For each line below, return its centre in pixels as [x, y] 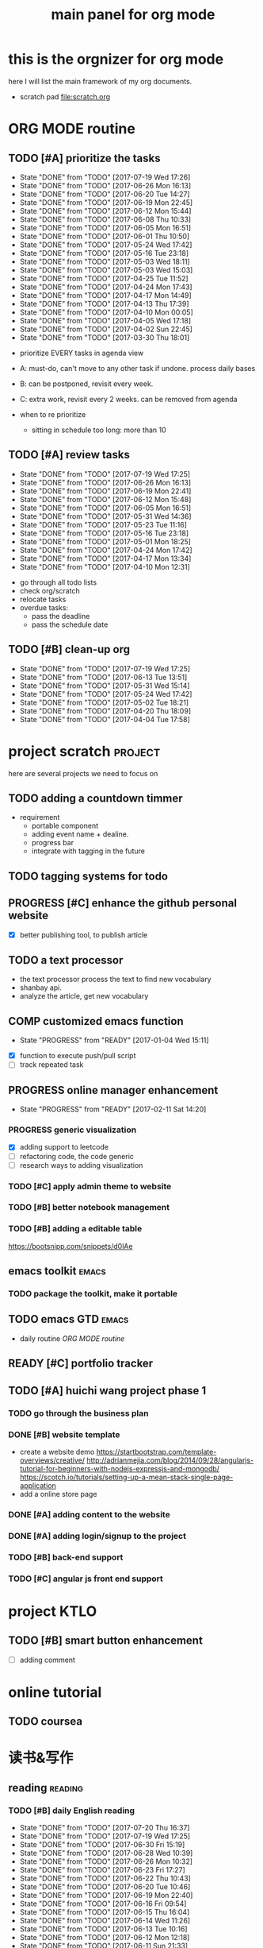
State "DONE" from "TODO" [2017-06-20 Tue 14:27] [105, 194]
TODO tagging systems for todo [88, 876]
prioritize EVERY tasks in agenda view [82, 353]
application [38, 1485]
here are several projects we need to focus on [83, 773]
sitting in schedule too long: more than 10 [99, 430]
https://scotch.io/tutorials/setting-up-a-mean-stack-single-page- [126, 1477]
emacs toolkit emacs [57, 1272]
